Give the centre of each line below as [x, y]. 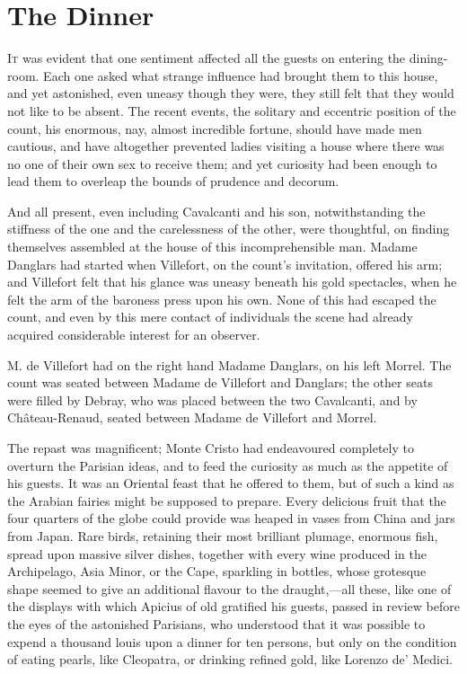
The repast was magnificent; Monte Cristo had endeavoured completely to [211, 448]
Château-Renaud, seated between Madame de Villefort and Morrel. [192, 417]
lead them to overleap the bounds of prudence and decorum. [173, 181]
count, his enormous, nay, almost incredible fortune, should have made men [215, 128]
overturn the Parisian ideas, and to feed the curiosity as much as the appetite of [228, 465]
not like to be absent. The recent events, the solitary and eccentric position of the [232, 110]
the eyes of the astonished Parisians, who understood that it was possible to [216, 623]
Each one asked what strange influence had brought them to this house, [241, 75]
